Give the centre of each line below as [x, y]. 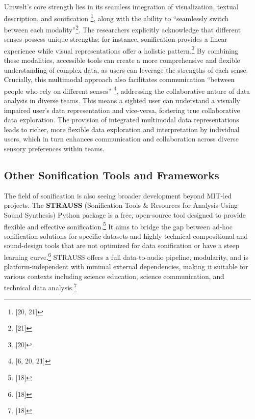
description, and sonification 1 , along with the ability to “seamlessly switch [116, 17]
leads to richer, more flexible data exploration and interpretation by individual [122, 129]
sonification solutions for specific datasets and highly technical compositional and [126, 236]
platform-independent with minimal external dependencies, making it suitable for [126, 266]
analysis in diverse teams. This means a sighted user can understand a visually [122, 100]
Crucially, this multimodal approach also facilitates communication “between [119, 79]
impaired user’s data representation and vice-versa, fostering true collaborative [122, 110]
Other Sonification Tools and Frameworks [112, 175]
